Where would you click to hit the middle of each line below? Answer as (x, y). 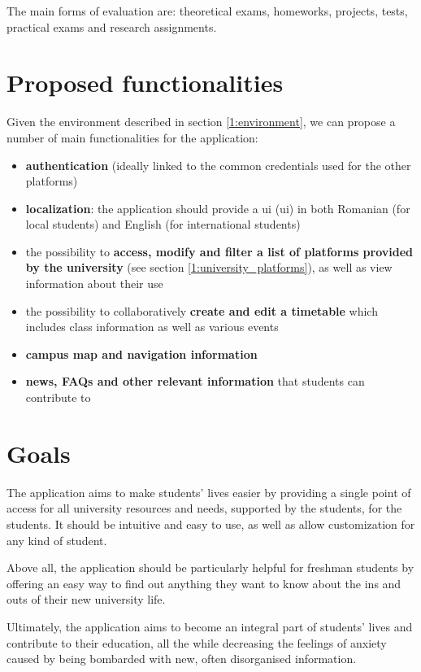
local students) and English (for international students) (163, 224)
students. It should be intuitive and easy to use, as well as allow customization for (211, 524)
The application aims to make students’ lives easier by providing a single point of (209, 492)
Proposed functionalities (145, 83)
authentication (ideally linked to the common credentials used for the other (218, 165)
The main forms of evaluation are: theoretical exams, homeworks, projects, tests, (207, 11)
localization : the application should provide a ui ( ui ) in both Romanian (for (218, 208)
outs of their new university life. (86, 599)
